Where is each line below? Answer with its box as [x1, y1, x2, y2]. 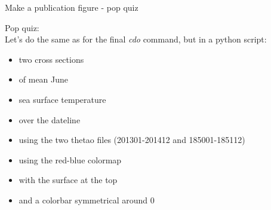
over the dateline [19, 113, 81, 126]
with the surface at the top [19, 174, 118, 186]
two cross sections [19, 53, 84, 65]
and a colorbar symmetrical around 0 [19, 193, 155, 206]
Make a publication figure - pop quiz [5, 1, 138, 13]
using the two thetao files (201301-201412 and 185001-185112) [19, 133, 245, 146]
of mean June [19, 73, 69, 86]
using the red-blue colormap [19, 153, 122, 166]
